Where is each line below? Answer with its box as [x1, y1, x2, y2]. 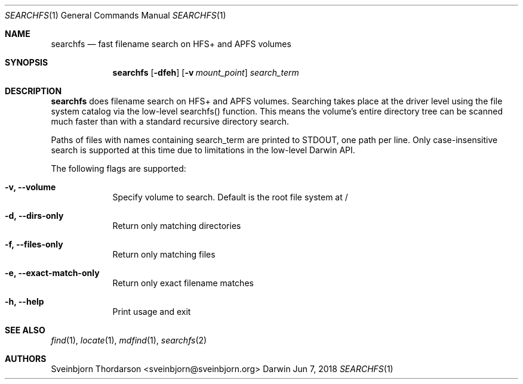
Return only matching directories [112, 221, 241, 231]
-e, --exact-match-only [5, 268, 100, 278]
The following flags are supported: [51, 163, 186, 174]
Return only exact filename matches [112, 278, 254, 288]
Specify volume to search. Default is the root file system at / [112, 192, 348, 202]
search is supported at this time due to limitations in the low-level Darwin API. [51, 145, 355, 155]
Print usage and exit [112, 306, 191, 317]
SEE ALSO [5, 325, 45, 335]
